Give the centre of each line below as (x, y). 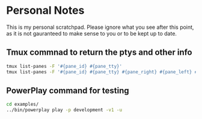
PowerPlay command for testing (68, 90)
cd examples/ (23, 105)
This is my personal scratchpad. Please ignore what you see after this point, (100, 27)
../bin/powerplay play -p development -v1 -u (64, 110)
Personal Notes (45, 11)
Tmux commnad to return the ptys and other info (99, 53)
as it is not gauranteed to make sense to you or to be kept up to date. (92, 33)
